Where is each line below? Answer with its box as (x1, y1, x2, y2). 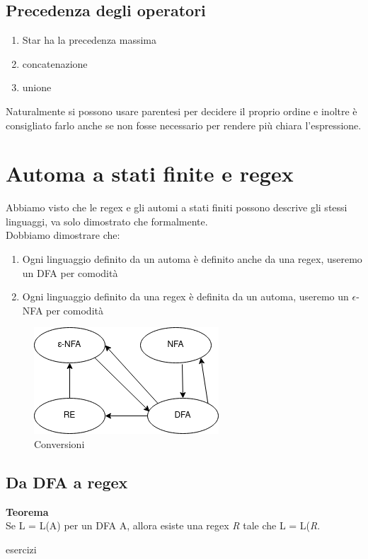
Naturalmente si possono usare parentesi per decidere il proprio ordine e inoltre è (6, 103, 357, 118)
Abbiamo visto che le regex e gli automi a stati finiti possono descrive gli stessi (6, 200, 347, 215)
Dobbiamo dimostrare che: (6, 228, 120, 242)
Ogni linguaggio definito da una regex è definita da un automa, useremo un (22, 289, 349, 304)
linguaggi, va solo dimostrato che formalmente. (6, 213, 208, 228)
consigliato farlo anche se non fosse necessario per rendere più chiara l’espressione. (6, 117, 362, 132)
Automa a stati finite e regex (6, 159, 294, 188)
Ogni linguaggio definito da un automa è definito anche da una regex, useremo (22, 252, 362, 266)
